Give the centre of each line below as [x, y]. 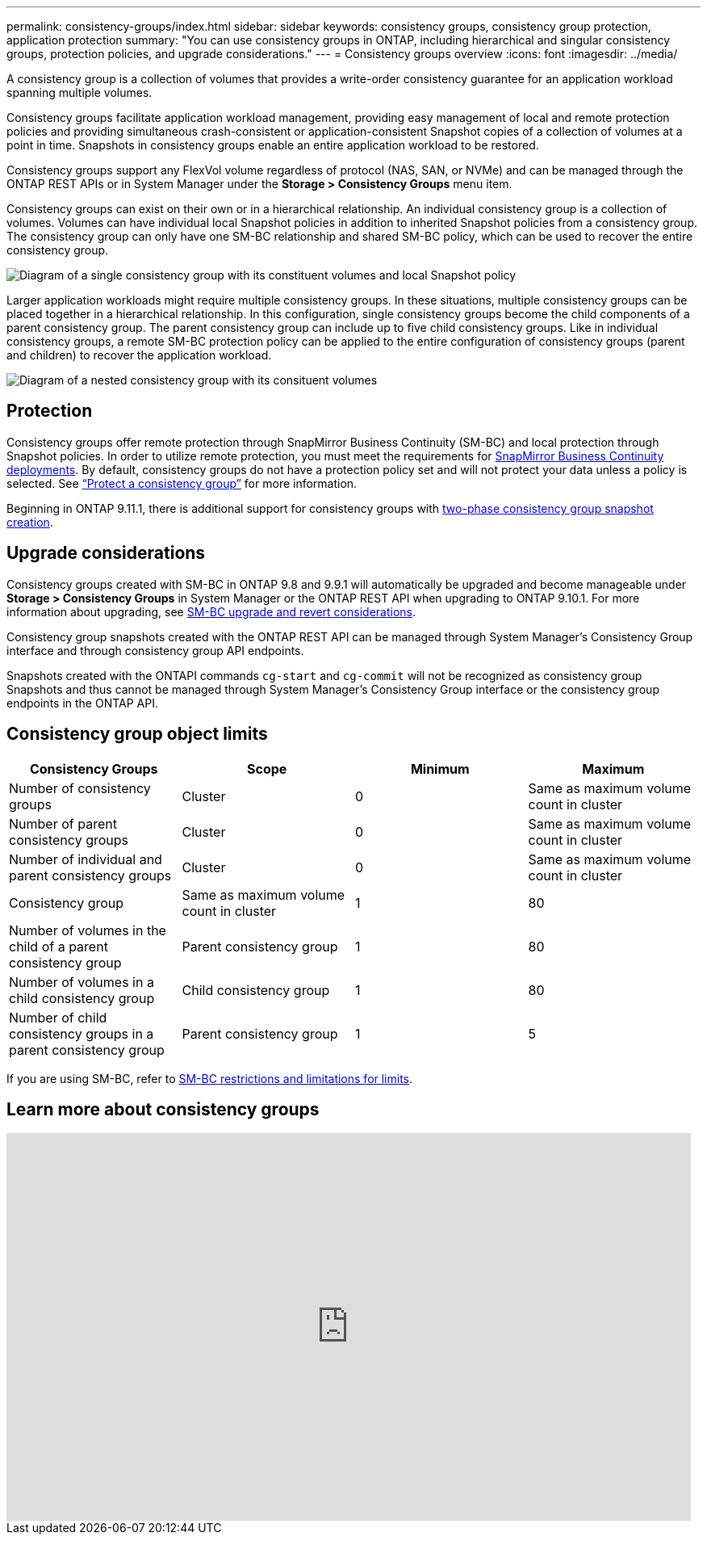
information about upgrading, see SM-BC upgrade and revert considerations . [211, 611]
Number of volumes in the [88, 930]
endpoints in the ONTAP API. [82, 703]
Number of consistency [80, 788]
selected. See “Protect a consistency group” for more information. [182, 483]
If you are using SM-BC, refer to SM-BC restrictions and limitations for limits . [210, 1078]
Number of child [58, 1017]
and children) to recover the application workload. [139, 355]
